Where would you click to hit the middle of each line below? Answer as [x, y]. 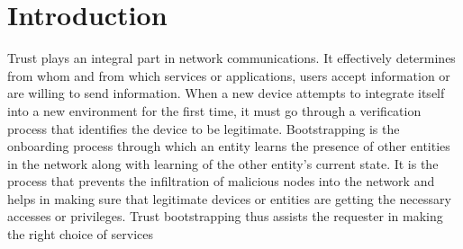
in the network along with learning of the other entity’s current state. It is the [223, 163]
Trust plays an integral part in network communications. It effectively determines [231, 58]
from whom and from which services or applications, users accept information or [229, 75]
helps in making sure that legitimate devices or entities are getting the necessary [229, 198]
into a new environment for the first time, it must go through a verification [214, 110]
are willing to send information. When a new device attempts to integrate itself [226, 93]
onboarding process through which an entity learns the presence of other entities [229, 146]
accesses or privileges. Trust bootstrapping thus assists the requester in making [225, 216]
